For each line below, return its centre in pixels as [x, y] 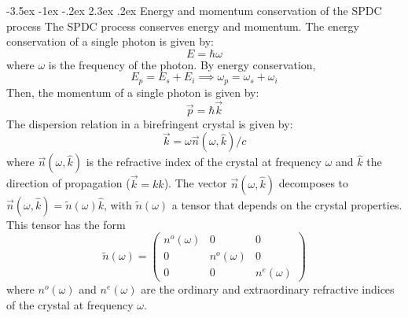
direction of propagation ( [68, 183]
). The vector [195, 183]
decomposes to [314, 183]
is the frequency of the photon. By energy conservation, [182, 64]
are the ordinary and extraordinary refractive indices [268, 289]
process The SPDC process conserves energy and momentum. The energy [183, 26]
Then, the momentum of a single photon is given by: [133, 92]
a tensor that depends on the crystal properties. [287, 204]
